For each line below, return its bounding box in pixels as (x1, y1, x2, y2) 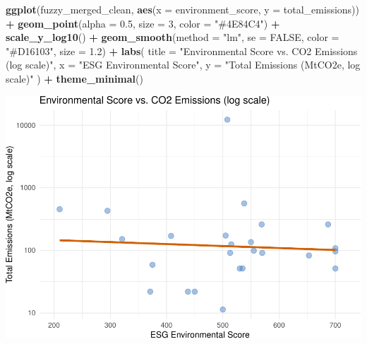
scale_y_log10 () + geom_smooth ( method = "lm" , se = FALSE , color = (6, 30, 339, 45)
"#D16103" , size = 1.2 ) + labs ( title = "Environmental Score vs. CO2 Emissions (6, 43, 358, 58)
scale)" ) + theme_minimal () (6, 71, 143, 85)
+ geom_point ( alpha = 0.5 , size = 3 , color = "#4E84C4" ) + (6, 16, 280, 30)
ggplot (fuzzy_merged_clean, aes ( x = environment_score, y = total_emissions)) (6, 2, 360, 16)
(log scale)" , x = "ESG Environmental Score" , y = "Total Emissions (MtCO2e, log (6, 57, 361, 72)
